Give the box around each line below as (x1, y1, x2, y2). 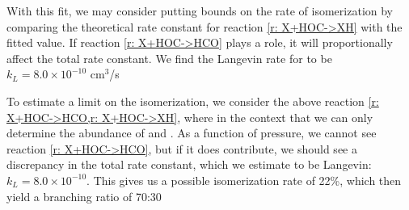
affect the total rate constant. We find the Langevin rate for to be (6, 49, 332, 66)
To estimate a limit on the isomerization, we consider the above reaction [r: (6, 92, 379, 109)
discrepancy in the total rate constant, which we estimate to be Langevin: (6, 156, 372, 173)
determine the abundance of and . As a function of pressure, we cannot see (6, 124, 377, 141)
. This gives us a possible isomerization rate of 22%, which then (86, 171, 402, 188)
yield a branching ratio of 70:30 (6, 187, 162, 204)
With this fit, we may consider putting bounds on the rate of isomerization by (6, 2, 394, 19)
